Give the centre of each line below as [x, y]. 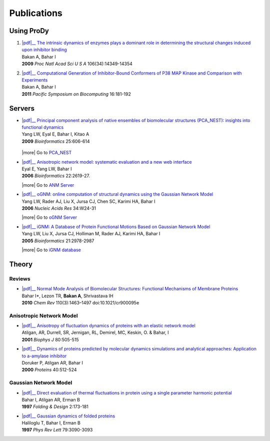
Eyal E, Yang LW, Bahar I [47, 169]
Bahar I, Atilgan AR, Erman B [51, 399]
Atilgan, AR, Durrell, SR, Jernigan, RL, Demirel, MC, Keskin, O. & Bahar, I [95, 332]
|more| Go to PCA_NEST [47, 153]
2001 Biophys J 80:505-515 [50, 339]
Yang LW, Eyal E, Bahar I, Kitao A [55, 134]
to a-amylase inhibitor [44, 356]
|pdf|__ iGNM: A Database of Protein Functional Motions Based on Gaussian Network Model [116, 227]
